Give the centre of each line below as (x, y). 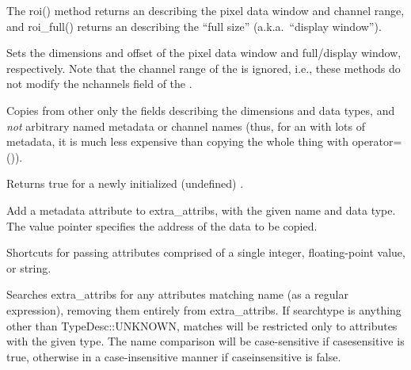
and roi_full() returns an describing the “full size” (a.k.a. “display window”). (194, 26)
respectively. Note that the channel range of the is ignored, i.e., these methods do (204, 68)
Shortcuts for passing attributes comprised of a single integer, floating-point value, (206, 252)
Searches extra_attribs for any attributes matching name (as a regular (177, 294)
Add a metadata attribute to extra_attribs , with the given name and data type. (201, 210)
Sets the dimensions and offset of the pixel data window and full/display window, (204, 53)
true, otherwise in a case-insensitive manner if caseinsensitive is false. (174, 356)
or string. (29, 267)
